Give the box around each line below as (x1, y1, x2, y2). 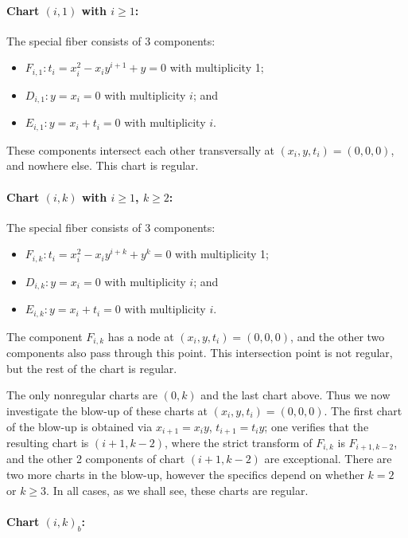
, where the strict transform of (165, 434, 313, 450)
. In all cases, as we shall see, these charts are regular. (46, 481, 309, 498)
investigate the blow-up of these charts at (6, 402, 208, 418)
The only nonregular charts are (6, 387, 158, 403)
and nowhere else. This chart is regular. (6, 157, 199, 174)
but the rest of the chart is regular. (6, 359, 177, 376)
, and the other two (290, 328, 385, 344)
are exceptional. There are (264, 450, 392, 467)
